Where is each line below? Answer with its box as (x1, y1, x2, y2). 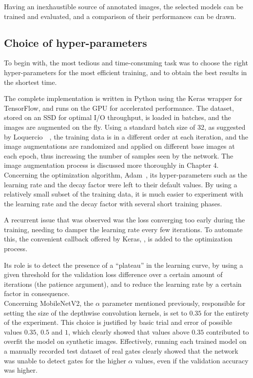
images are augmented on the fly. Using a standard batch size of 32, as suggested (4, 121, 246, 132)
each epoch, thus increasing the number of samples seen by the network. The (4, 150, 234, 160)
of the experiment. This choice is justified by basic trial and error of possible (4, 317, 233, 327)
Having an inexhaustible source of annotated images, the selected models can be (4, 1, 243, 11)
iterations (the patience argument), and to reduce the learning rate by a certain (4, 279, 242, 289)
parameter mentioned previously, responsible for (102, 298, 246, 308)
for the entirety (203, 307, 249, 318)
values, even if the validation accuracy (135, 355, 249, 365)
